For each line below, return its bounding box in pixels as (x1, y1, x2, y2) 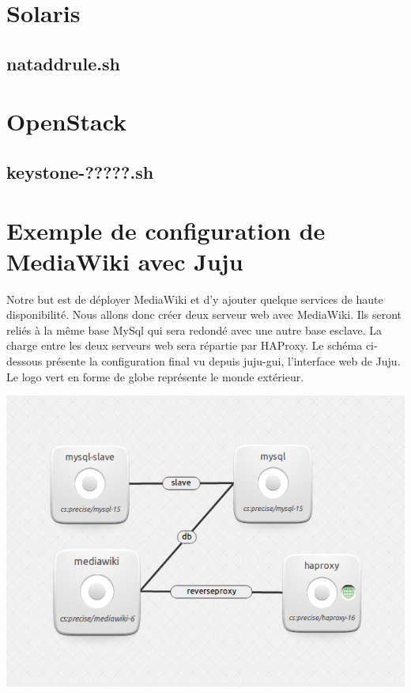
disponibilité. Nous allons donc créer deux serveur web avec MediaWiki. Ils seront (6, 306, 402, 323)
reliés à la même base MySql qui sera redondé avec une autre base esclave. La (6, 321, 383, 338)
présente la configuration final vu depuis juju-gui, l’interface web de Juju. (45, 353, 401, 369)
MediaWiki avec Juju (6, 244, 243, 277)
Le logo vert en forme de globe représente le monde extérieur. (6, 368, 304, 384)
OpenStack (6, 105, 127, 138)
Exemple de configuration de (6, 214, 326, 246)
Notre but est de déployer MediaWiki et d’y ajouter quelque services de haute (6, 290, 383, 307)
